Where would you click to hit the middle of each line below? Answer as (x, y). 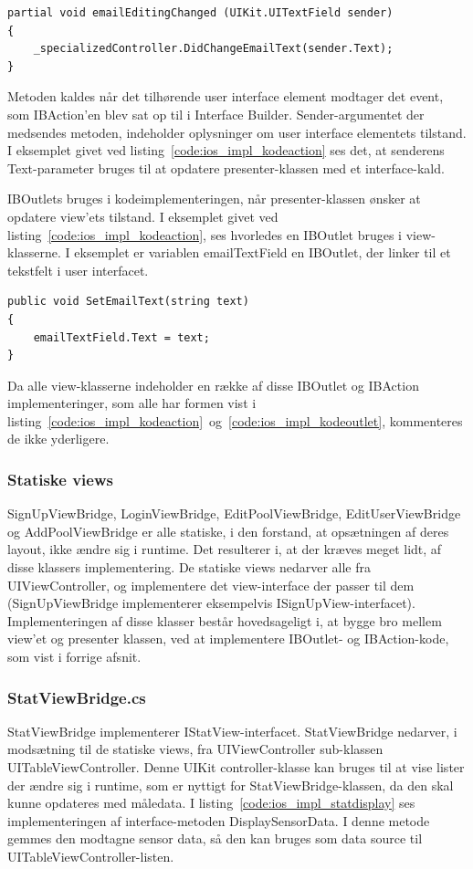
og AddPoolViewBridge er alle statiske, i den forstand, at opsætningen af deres (228, 531)
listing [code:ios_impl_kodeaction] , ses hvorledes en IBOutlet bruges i (205, 234)
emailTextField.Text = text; (121, 337)
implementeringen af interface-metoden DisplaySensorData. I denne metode (219, 820)
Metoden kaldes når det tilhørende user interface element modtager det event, (226, 96)
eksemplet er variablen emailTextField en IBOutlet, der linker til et (263, 252)
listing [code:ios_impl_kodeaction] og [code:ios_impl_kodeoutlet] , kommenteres (235, 420)
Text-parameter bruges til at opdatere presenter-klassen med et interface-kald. (226, 168)
